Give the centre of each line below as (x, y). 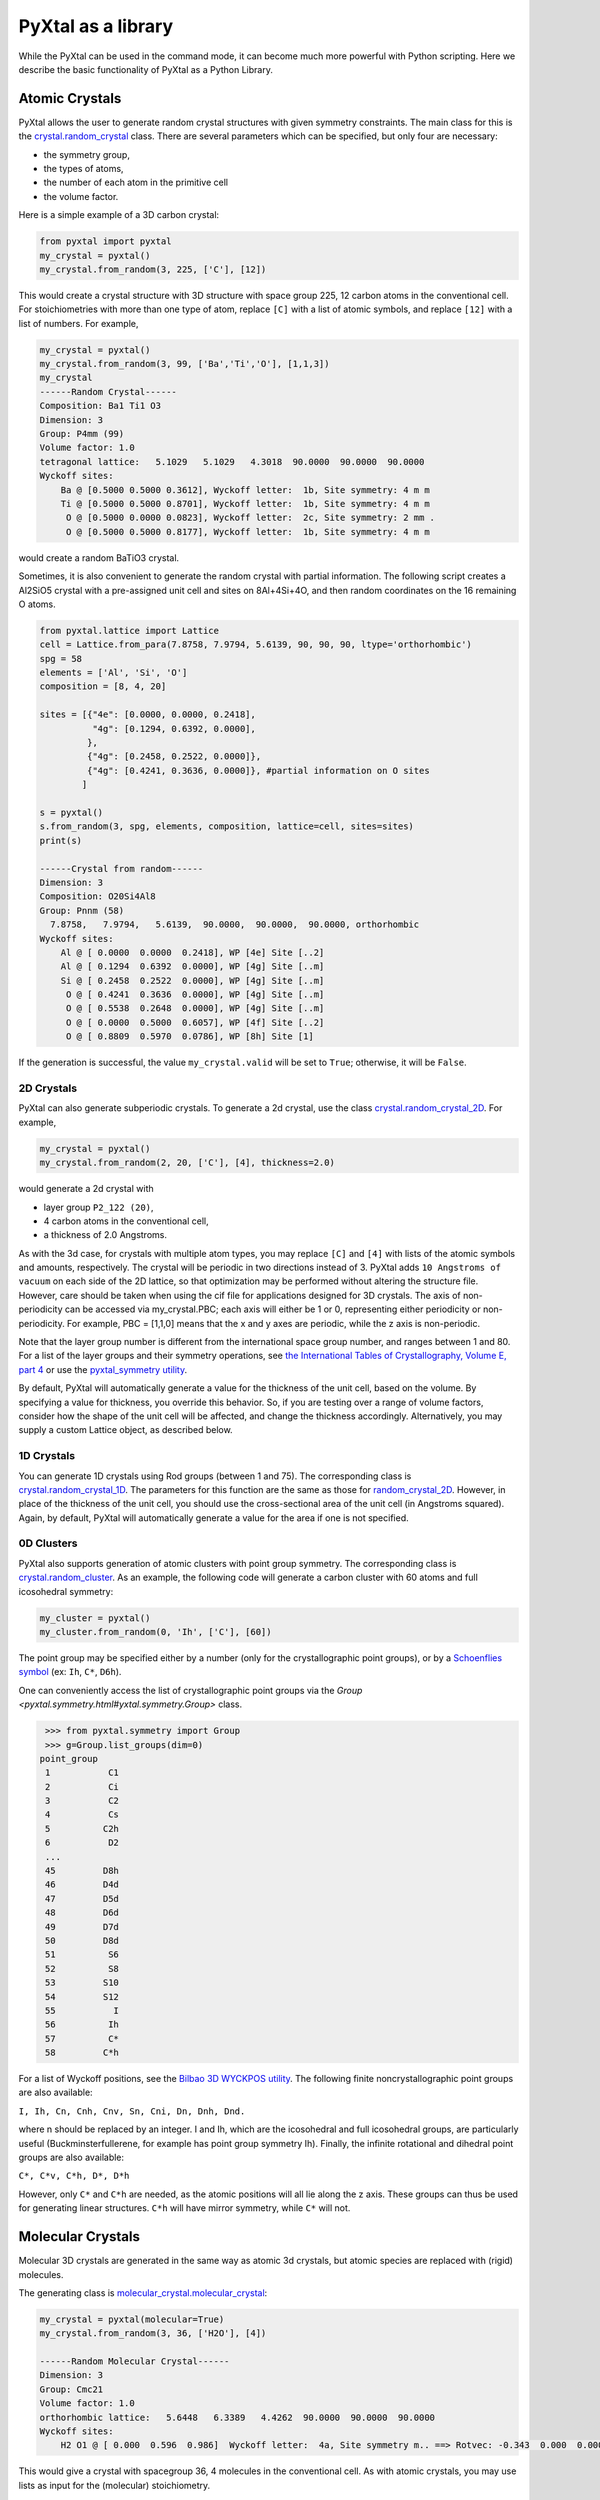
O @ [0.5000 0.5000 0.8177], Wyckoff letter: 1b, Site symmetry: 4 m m (247, 531)
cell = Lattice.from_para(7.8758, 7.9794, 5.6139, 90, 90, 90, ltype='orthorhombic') (255, 644)
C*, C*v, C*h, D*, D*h (74, 2176)
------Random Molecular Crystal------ (134, 2361)
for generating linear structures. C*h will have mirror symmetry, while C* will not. (184, 2208)
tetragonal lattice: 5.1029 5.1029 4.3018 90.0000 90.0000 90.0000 (232, 461)
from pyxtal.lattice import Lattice (129, 630)
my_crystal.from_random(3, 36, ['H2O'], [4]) (153, 2333)
